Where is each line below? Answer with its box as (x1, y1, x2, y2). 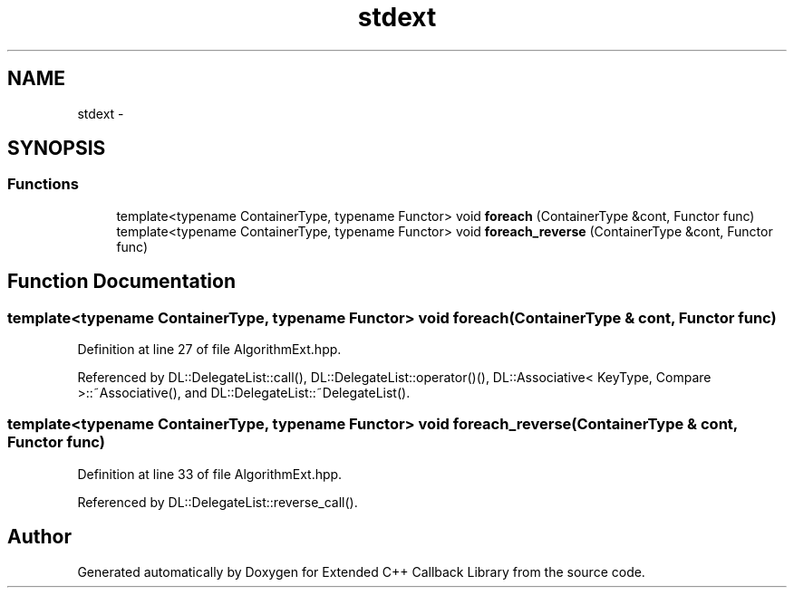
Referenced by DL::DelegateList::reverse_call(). (77, 494, 358, 510)
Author (7, 525, 72, 549)
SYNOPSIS (7, 137, 106, 160)
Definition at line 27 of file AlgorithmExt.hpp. (77, 341, 342, 358)
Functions (7, 175, 79, 194)
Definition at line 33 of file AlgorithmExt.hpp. (77, 465, 343, 482)
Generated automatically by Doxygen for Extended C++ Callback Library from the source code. (77, 563, 645, 580)
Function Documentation (7, 270, 236, 293)
